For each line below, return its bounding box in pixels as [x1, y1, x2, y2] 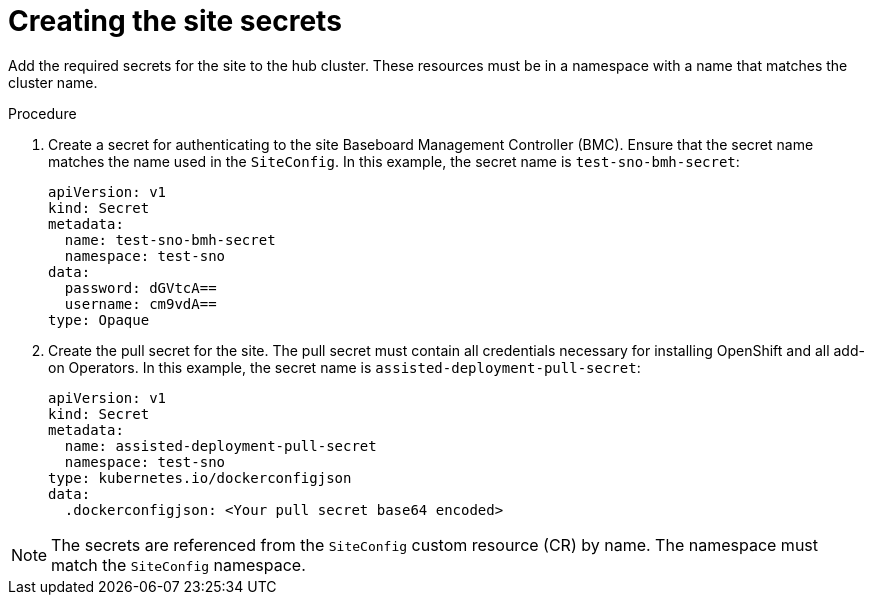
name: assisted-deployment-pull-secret [64, 437, 377, 454]
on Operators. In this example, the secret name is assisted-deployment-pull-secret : [48, 358, 641, 376]
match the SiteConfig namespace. [51, 554, 306, 575]
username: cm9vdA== [64, 295, 217, 312]
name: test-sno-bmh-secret [64, 231, 276, 248]
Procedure [8, 104, 77, 122]
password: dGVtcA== [64, 279, 217, 296]
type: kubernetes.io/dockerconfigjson [48, 469, 352, 486]
